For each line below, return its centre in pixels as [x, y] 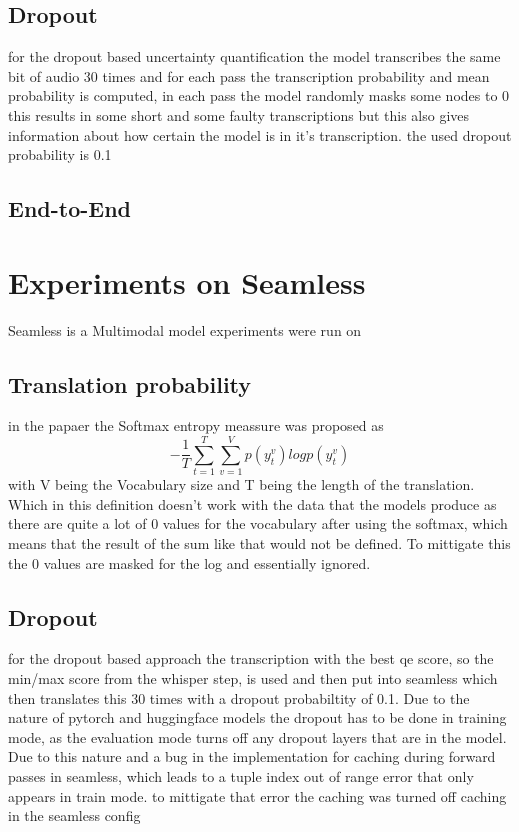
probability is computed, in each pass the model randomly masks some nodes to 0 [259, 95]
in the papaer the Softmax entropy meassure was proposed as [196, 425]
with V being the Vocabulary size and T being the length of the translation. [241, 484]
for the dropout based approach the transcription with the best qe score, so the [251, 658]
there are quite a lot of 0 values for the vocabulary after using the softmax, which [258, 523]
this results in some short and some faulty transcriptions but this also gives [239, 114]
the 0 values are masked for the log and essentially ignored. [189, 562]
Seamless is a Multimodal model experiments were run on [185, 329]
